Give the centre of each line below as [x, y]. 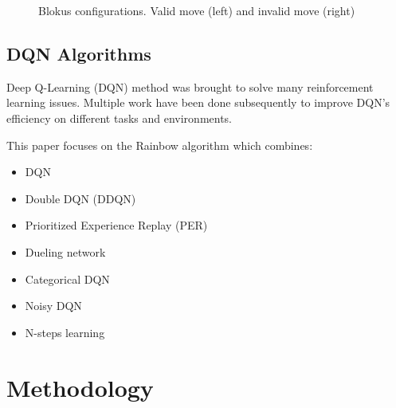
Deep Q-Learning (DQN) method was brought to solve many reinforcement [190, 86]
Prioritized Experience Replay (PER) [116, 225]
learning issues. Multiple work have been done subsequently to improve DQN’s [198, 102]
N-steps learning [65, 332]
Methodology [80, 387]
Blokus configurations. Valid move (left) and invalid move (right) [197, 10]
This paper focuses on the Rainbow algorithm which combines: [160, 145]
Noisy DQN [53, 306]
